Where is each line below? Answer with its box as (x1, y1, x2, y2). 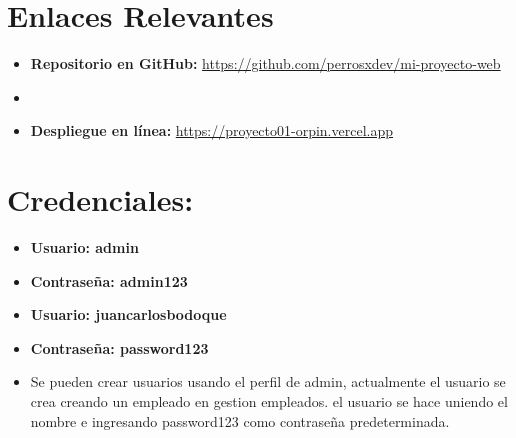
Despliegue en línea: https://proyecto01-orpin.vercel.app (30, 120, 394, 141)
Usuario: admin (30, 237, 139, 258)
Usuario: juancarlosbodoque (30, 304, 227, 325)
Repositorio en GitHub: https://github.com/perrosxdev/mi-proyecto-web (30, 53, 501, 74)
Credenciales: (7, 179, 194, 220)
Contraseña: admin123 (30, 270, 188, 291)
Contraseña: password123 (30, 337, 209, 358)
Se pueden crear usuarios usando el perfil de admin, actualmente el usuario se (30, 371, 506, 392)
